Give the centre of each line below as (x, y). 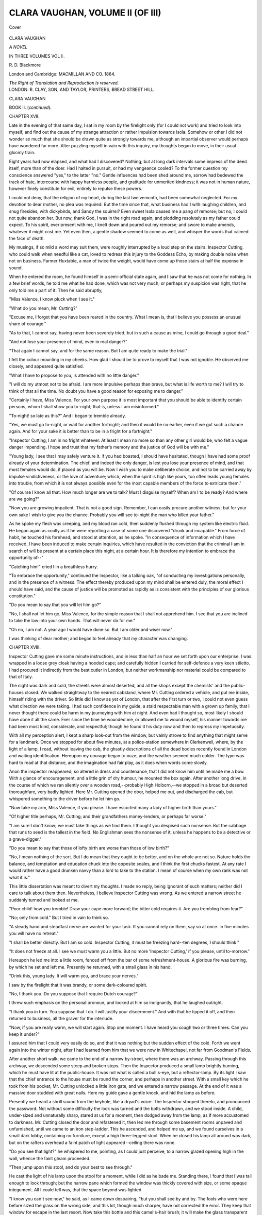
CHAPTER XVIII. (25, 647)
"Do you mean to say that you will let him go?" (55, 605)
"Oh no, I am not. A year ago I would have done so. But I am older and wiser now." (91, 629)
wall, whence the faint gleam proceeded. (50, 1158)
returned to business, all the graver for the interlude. (61, 1019)
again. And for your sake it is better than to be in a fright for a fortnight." (81, 431)
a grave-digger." (25, 839)
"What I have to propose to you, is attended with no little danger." (74, 375)
